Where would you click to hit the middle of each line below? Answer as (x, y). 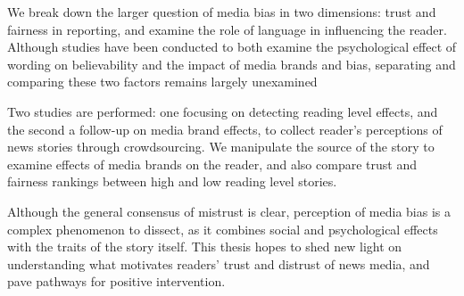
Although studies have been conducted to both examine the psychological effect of (232, 47)
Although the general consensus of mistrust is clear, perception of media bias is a (229, 211)
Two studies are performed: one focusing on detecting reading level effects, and (223, 111)
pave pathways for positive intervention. (116, 281)
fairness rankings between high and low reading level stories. (172, 181)
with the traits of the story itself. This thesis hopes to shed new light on (205, 247)
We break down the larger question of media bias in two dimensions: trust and (222, 12)
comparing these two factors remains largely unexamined (162, 82)
